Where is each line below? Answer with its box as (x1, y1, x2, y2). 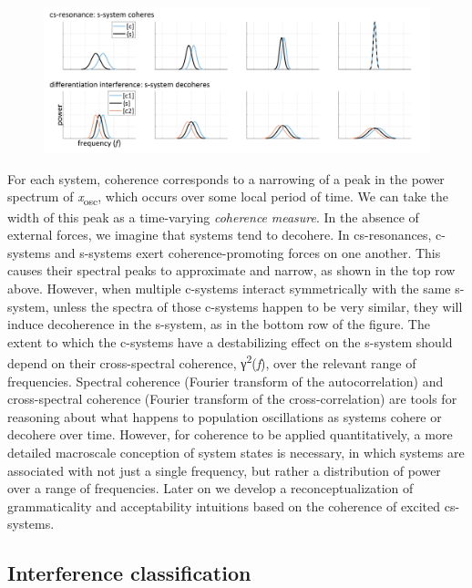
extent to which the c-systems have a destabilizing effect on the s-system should (7, 332, 453, 351)
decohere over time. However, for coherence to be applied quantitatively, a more (7, 425, 453, 444)
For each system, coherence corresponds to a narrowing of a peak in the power (7, 169, 445, 188)
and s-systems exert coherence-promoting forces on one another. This (54, 242, 441, 262)
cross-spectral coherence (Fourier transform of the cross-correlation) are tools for (7, 389, 457, 408)
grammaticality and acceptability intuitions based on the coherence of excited (7, 496, 441, 515)
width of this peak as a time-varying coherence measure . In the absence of (7, 207, 419, 226)
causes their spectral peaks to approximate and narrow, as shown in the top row (7, 261, 456, 280)
